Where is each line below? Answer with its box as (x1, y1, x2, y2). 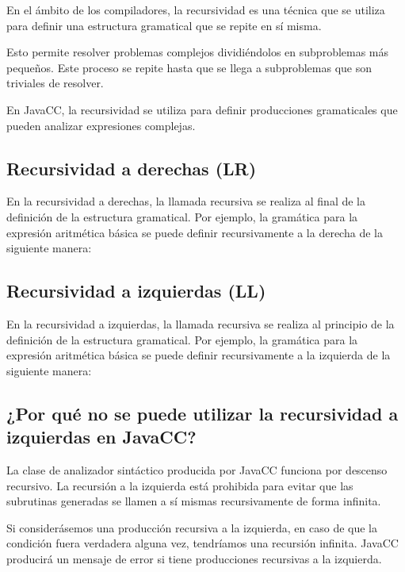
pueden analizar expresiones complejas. (6, 117, 196, 133)
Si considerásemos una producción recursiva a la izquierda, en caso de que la (6, 519, 378, 536)
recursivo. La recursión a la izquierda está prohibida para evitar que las (6, 477, 353, 493)
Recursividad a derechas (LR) (6, 155, 257, 180)
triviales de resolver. (6, 75, 104, 91)
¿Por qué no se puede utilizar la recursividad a (6, 401, 399, 425)
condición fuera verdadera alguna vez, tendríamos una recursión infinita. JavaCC (6, 535, 399, 551)
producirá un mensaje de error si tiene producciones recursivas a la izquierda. (6, 550, 382, 566)
